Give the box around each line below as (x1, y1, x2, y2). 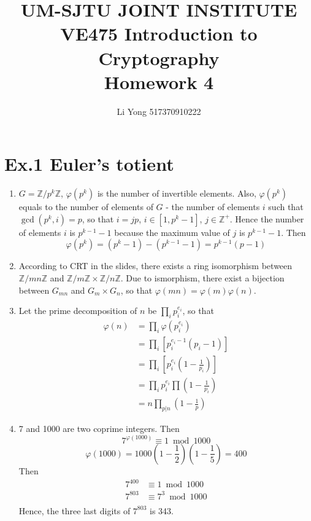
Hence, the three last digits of (18, 504, 131, 517)
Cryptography (98, 45, 220, 70)
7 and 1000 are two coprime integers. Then (18, 421, 180, 434)
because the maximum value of (114, 225, 230, 238)
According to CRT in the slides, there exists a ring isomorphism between (18, 259, 293, 272)
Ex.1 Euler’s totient (4, 151, 174, 176)
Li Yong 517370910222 (117, 104, 201, 117)
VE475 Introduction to (60, 21, 258, 46)
